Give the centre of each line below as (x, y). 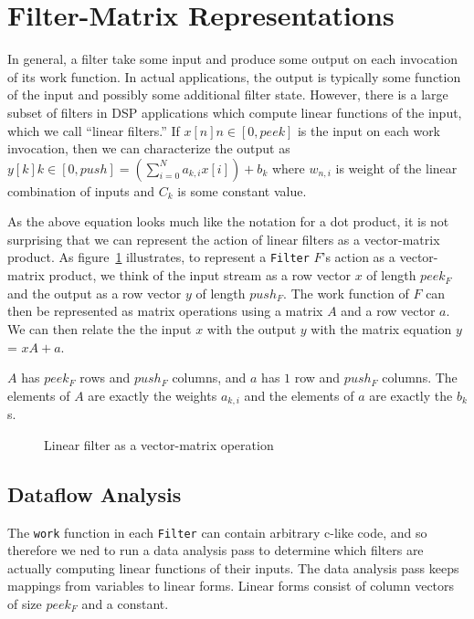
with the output (252, 328)
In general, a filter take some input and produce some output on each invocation (232, 59)
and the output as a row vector (95, 293)
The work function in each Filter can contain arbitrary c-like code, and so (217, 532)
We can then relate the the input (100, 328)
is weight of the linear (396, 168)
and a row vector (388, 311)
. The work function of (346, 293)
